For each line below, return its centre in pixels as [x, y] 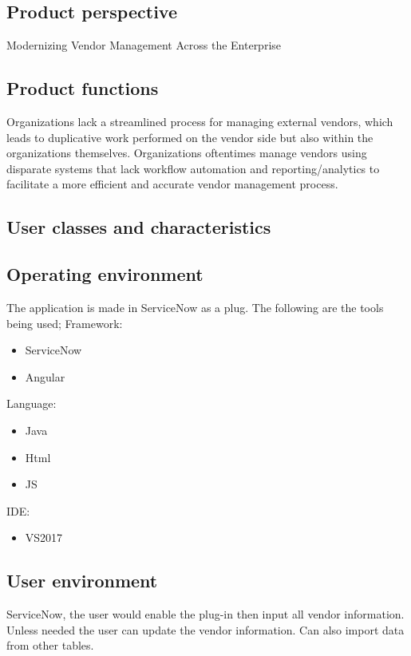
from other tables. [50, 645]
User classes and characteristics [139, 227]
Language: [32, 403]
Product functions [83, 88]
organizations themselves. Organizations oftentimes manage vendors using [187, 153]
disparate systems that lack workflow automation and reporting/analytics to [193, 168]
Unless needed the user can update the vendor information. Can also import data [205, 629]
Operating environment [105, 274]
